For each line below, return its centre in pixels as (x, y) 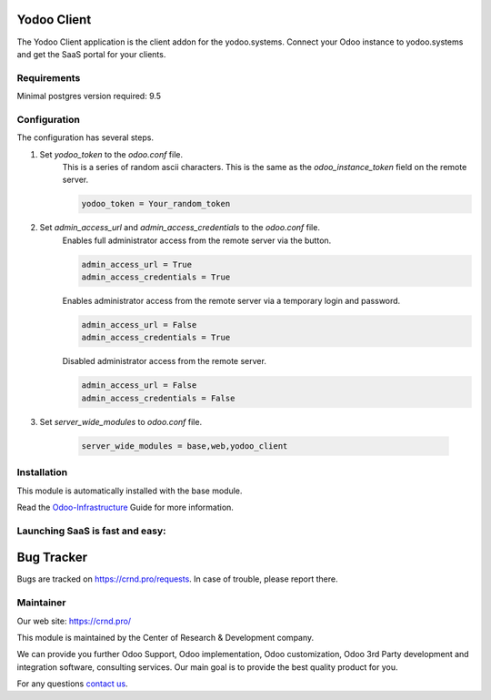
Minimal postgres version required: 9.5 (89, 96)
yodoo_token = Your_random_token (156, 204)
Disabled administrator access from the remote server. (165, 361)
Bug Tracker (52, 558)
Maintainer (41, 603)
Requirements (49, 77)
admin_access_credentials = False (158, 398)
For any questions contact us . (72, 684)
